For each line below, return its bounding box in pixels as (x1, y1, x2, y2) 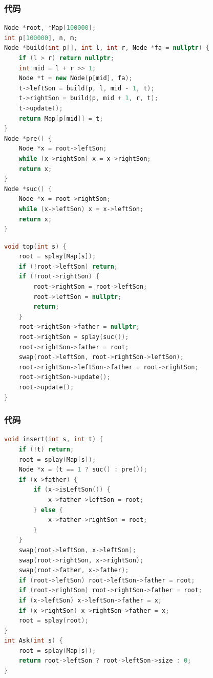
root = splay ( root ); (18, 617, 89, 625)
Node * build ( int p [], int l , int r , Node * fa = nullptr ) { (4, 44, 210, 52)
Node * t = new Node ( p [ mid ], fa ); (18, 74, 133, 82)
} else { (33, 506, 63, 514)
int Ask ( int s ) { (4, 637, 63, 645)
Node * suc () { (4, 185, 52, 193)
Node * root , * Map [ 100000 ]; (4, 24, 96, 32)
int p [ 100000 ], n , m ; (4, 34, 78, 42)
